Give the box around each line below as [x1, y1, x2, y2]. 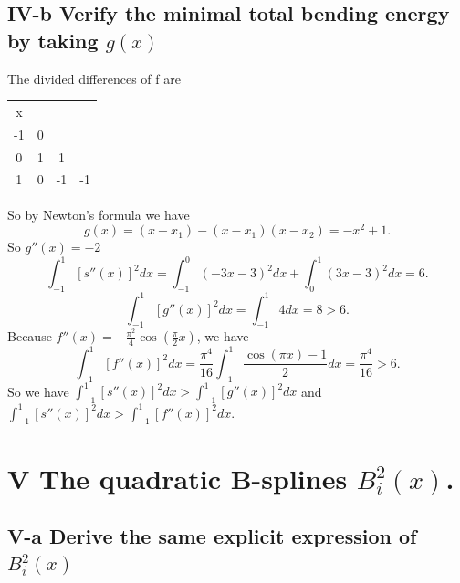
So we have [7, 381, 69, 401]
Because [7, 327, 52, 346]
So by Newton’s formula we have [7, 204, 190, 224]
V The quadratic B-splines [7, 459, 348, 496]
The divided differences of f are [7, 68, 181, 88]
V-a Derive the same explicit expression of [7, 522, 417, 550]
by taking [7, 26, 99, 54]
